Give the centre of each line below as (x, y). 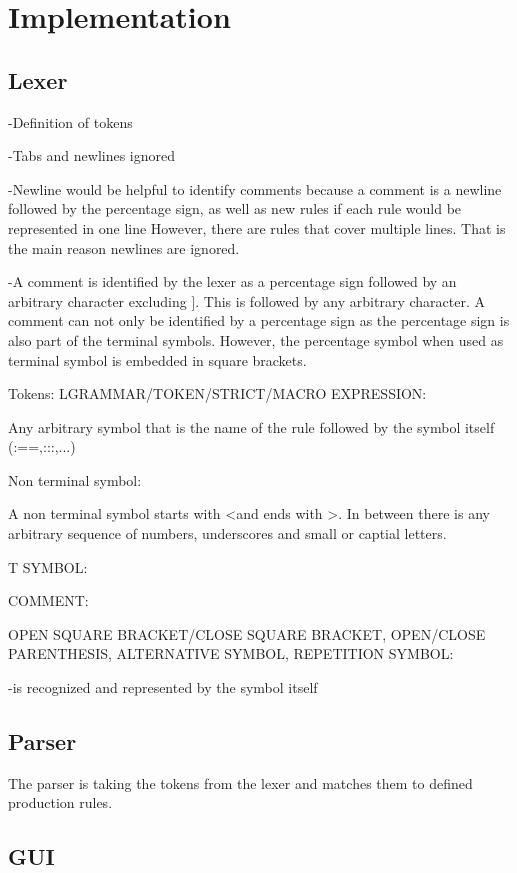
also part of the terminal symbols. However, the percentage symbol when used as (256, 339)
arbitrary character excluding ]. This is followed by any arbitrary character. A (246, 300)
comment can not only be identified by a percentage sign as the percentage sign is (259, 320)
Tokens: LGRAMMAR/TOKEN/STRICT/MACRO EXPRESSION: (217, 393)
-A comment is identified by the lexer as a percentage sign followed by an (232, 281)
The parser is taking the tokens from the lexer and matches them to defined (240, 782)
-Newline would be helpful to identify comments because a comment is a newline (255, 188)
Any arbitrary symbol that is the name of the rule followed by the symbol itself (251, 426)
